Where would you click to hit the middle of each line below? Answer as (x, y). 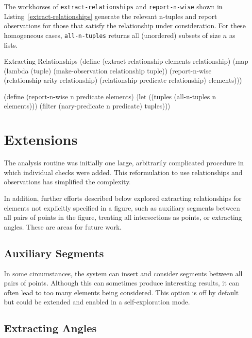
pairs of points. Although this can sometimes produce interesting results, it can (122, 283)
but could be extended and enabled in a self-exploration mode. (97, 302)
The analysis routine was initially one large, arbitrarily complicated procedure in (124, 163)
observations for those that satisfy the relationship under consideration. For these (125, 26)
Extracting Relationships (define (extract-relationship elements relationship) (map (126, 61)
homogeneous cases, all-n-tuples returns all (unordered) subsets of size (112, 35)
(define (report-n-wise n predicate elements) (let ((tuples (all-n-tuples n (110, 96)
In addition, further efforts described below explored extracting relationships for (123, 198)
